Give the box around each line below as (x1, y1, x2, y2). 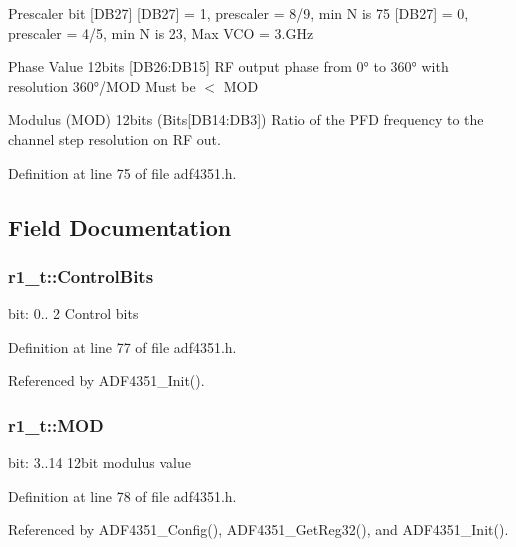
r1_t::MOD (8, 412, 104, 437)
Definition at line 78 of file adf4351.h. (8, 485, 237, 506)
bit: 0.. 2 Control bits (8, 303, 139, 324)
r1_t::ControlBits (8, 263, 154, 288)
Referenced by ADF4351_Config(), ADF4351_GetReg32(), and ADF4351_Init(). (8, 519, 509, 540)
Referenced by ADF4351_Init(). (8, 370, 205, 391)
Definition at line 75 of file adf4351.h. (8, 162, 237, 183)
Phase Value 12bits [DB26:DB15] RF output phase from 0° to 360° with (8, 56, 449, 77)
